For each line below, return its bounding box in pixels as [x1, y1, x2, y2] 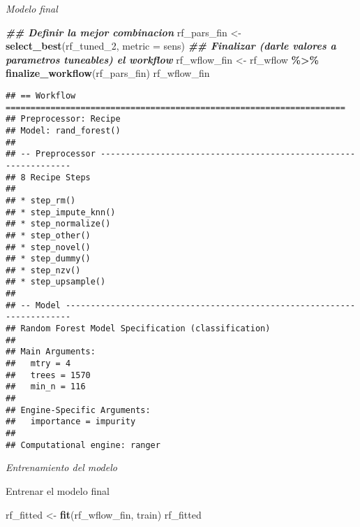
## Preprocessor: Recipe [6, 114, 121, 124]
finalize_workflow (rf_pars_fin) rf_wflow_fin [6, 66, 210, 80]
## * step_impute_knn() [6, 207, 116, 217]
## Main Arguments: [6, 347, 96, 357]
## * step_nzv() [6, 265, 81, 275]
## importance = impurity [6, 417, 136, 427]
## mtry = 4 [6, 359, 71, 369]
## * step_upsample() [6, 277, 106, 287]
